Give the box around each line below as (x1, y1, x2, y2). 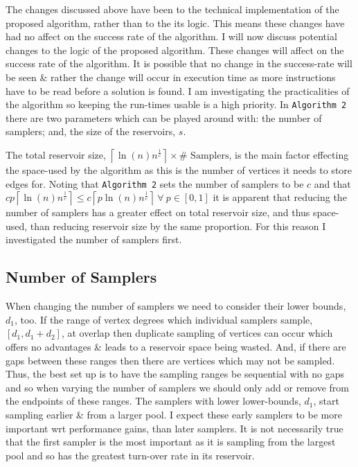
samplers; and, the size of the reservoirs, (6, 124, 176, 139)
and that (314, 176, 351, 191)
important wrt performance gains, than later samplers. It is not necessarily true (6, 421, 343, 435)
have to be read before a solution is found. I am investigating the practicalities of (6, 83, 350, 98)
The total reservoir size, (6, 148, 106, 161)
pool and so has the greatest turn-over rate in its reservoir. (6, 448, 255, 462)
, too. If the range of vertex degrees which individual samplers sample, (14, 312, 313, 326)
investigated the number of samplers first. (6, 232, 182, 247)
